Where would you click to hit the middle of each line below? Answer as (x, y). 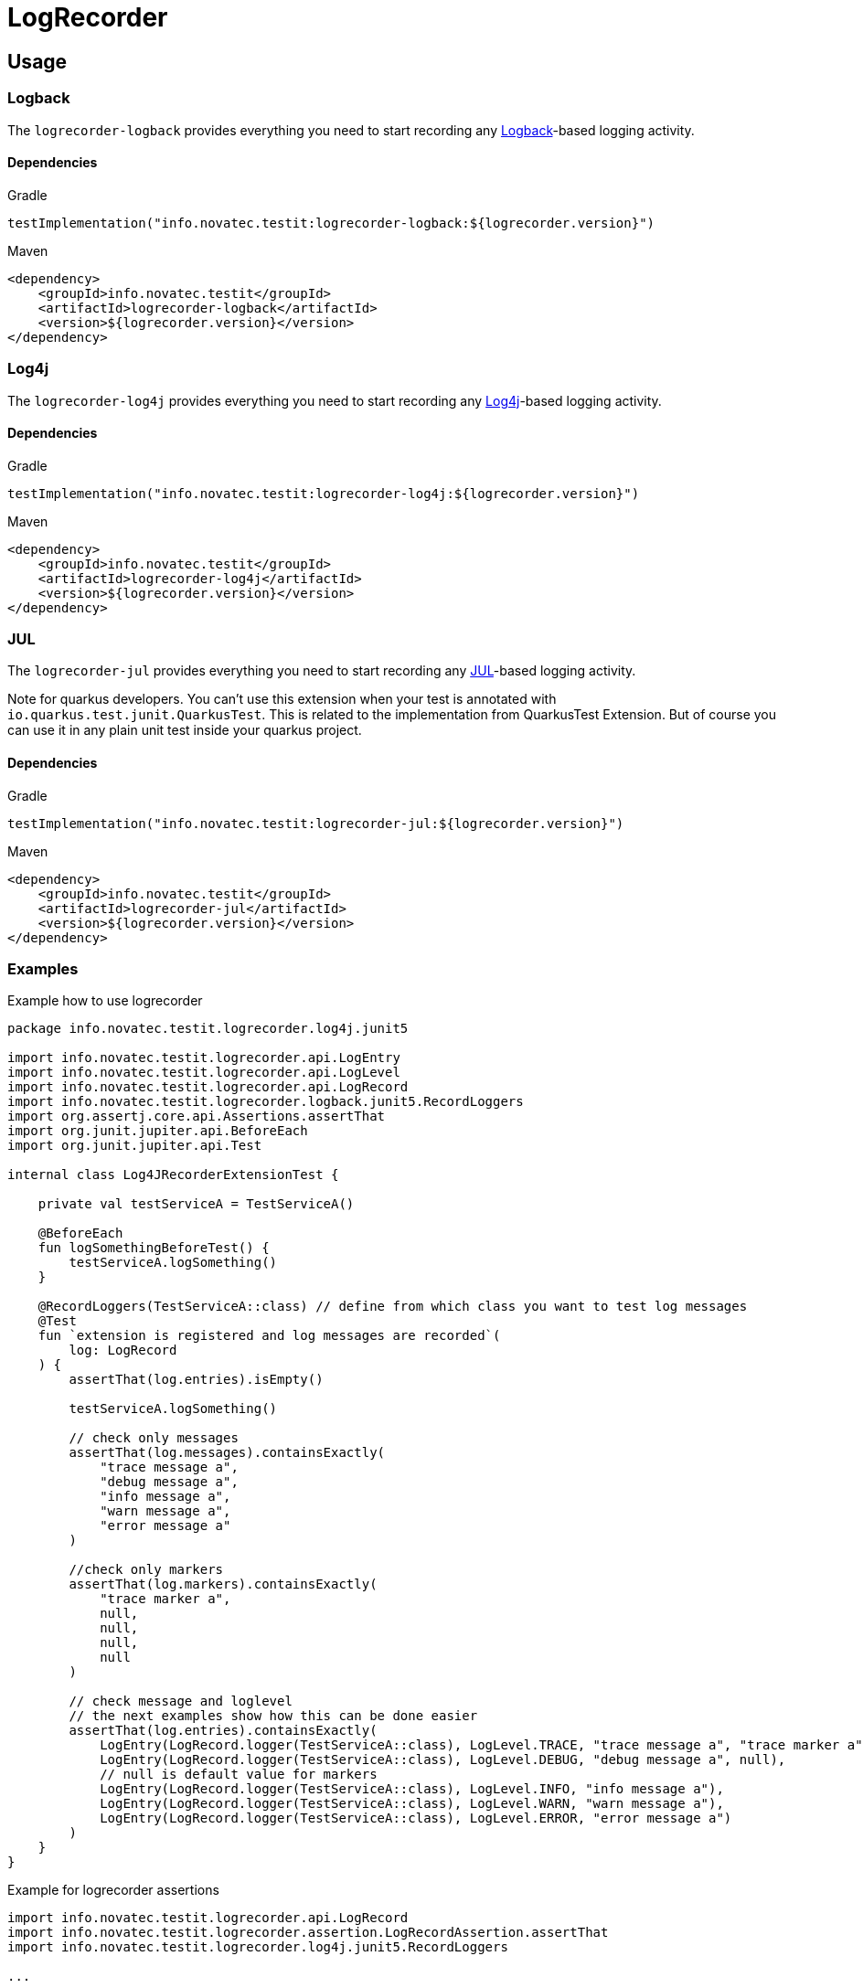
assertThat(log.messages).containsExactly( (227, 1453)
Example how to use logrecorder (105, 1001)
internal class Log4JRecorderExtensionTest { (173, 1175)
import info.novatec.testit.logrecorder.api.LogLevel (204, 1073)
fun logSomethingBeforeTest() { (154, 1248)
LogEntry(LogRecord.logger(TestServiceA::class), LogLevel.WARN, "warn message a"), (412, 1804)
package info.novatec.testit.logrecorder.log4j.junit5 (208, 1029)
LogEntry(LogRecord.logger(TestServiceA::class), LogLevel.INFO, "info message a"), (412, 1789)
